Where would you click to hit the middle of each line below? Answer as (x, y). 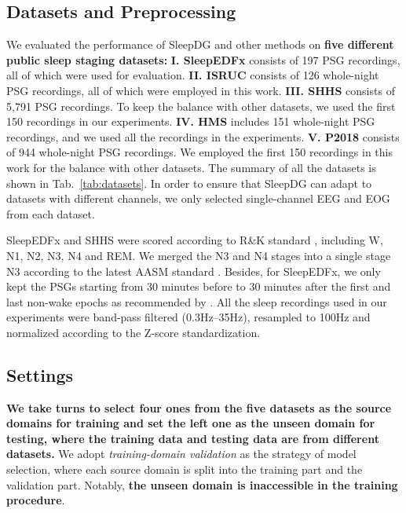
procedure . (36, 500)
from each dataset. (51, 213)
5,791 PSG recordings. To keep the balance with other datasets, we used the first (201, 106)
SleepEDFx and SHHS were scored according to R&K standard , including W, (195, 240)
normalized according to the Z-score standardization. (134, 332)
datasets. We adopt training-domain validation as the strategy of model (181, 454)
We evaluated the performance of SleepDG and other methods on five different (200, 44)
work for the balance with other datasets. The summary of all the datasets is (191, 167)
